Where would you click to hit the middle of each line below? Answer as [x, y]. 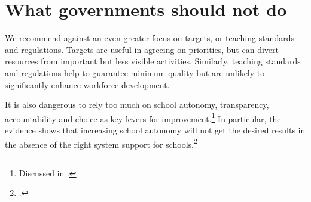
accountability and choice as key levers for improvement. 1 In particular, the [143, 117]
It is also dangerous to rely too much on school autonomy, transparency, [137, 105]
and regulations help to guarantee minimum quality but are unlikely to [135, 72]
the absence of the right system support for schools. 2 [101, 143]
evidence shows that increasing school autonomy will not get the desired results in [155, 130]
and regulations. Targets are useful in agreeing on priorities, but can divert [142, 49]
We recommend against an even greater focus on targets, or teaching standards [150, 38]
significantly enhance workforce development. [87, 84]
